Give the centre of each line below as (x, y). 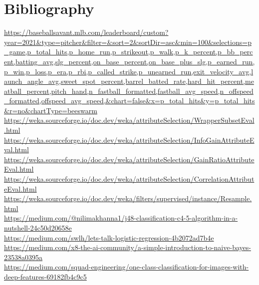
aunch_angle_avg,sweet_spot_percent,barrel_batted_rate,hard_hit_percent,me (129, 81)
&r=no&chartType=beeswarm (51, 110)
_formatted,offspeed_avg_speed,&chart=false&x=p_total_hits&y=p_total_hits (129, 101)
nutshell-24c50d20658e (38, 228)
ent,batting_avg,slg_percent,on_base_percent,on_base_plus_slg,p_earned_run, (129, 61)
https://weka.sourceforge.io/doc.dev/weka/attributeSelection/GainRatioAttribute (129, 159)
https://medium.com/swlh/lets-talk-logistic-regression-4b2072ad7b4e (109, 237)
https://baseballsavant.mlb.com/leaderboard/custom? (86, 32)
